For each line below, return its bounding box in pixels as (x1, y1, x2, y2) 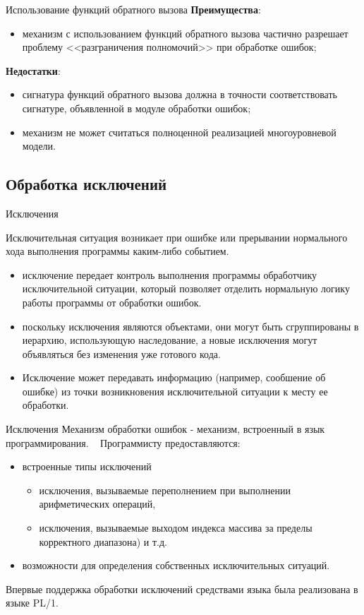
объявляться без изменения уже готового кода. (22, 346, 221, 361)
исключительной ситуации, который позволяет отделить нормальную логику (22, 281, 350, 296)
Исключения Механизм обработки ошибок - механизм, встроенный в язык (6, 422, 325, 436)
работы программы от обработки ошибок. (22, 294, 202, 309)
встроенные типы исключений (22, 459, 152, 474)
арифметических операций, (39, 496, 156, 511)
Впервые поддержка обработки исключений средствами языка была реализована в (6, 581, 358, 596)
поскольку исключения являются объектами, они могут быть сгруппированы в (22, 318, 359, 333)
